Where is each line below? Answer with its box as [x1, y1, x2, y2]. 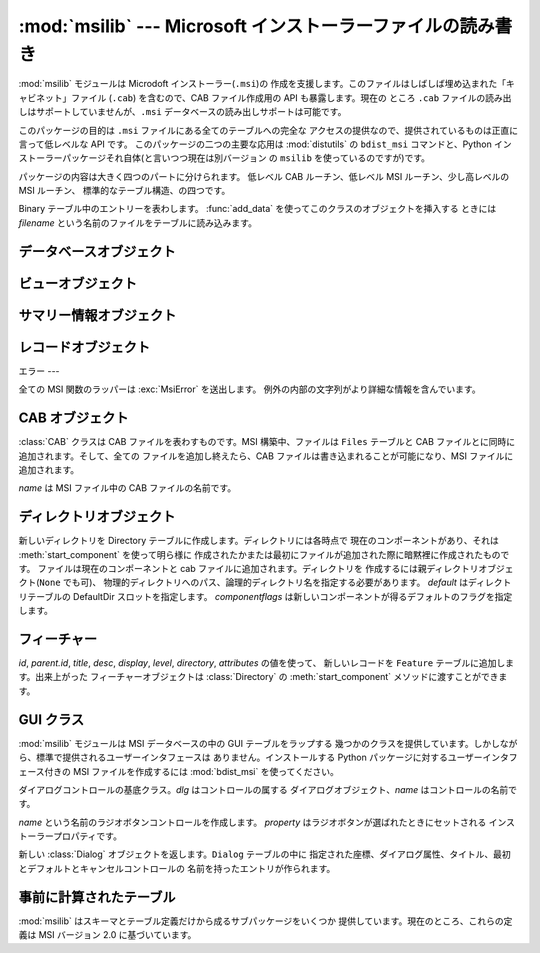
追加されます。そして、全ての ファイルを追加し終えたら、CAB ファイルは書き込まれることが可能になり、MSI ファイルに [18, 450, 514, 462]
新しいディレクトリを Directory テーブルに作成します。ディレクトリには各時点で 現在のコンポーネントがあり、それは [18, 535, 499, 547]
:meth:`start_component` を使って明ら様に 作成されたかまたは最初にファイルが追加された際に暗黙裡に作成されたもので [18, 548, 510, 560]
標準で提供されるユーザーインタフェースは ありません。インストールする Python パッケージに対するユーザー [35, 751, 484, 764]
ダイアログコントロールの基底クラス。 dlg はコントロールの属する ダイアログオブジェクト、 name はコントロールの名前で [18, 783, 518, 795]
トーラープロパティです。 [18, 830, 122, 842]
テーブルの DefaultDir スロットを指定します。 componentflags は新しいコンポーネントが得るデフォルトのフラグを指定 [26, 590, 513, 602]
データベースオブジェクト [18, 243, 176, 260]
